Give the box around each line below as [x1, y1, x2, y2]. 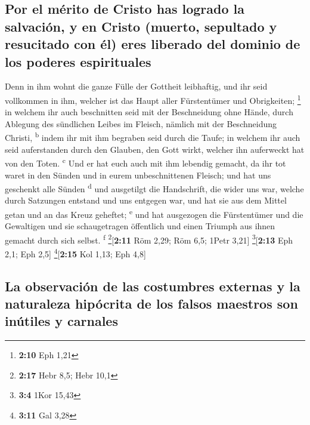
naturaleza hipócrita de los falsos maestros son [5, 294, 298, 313]
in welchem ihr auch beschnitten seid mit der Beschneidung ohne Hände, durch [5, 106, 293, 118]
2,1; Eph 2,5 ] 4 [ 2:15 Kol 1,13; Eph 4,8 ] [5, 246, 146, 260]
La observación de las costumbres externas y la [5, 276, 300, 295]
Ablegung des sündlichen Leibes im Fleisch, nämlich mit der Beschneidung [5, 117, 277, 130]
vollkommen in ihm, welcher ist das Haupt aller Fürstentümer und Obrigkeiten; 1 [5, 92, 301, 106]
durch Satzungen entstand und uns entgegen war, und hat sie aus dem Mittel [5, 194, 287, 207]
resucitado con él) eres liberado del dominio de [5, 35, 300, 53]
